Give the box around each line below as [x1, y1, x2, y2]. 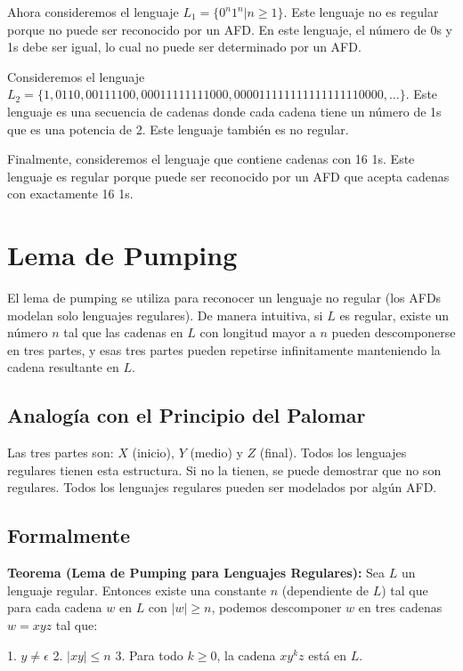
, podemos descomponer [211, 598, 342, 617]
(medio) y [190, 443, 243, 462]
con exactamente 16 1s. [7, 184, 134, 203]
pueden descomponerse [331, 323, 456, 342]
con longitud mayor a [199, 323, 316, 342]
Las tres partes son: [7, 443, 114, 462]
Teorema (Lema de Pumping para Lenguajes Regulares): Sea [7, 563, 386, 582]
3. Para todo [115, 645, 183, 664]
